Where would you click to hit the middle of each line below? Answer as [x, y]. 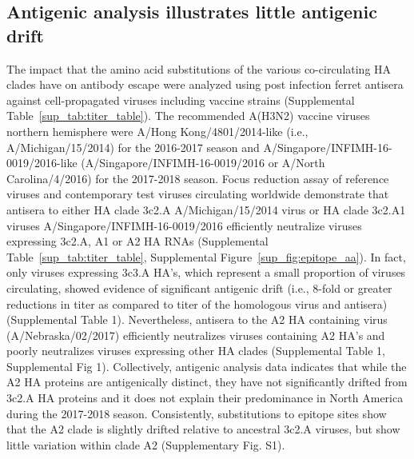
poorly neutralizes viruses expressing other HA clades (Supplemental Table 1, [196, 351]
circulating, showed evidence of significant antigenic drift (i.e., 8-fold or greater [199, 287]
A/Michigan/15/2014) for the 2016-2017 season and [133, 147]
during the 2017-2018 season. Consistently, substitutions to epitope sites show [197, 413]
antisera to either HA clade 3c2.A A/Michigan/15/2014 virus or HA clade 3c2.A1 [206, 209]
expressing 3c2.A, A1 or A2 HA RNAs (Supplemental [137, 241]
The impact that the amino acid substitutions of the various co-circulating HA [199, 68]
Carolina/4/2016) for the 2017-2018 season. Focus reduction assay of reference [198, 178]
